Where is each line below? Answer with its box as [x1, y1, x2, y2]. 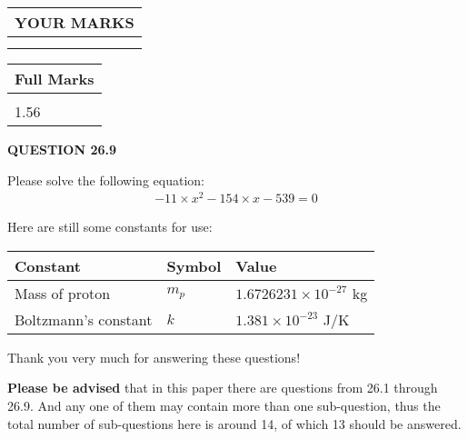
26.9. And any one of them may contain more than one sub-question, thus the [7, 396, 441, 415]
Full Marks [15, 68, 95, 89]
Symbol [166, 254, 222, 276]
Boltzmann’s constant [15, 308, 153, 330]
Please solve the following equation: [7, 170, 204, 189]
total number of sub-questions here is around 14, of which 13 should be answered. [7, 414, 462, 433]
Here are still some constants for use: [7, 217, 213, 236]
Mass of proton [15, 282, 111, 304]
